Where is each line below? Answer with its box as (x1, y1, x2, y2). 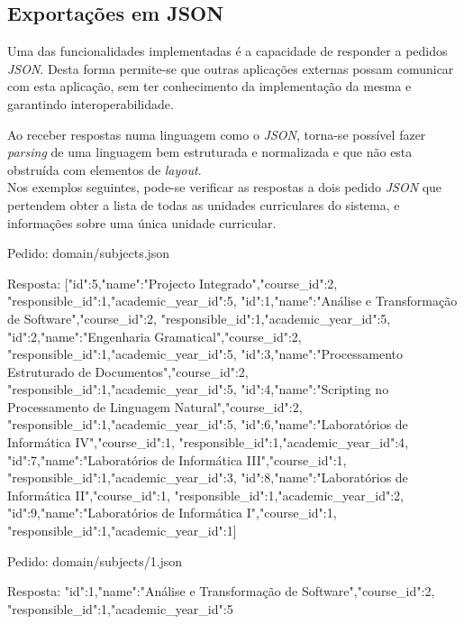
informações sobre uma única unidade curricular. (7, 213, 277, 232)
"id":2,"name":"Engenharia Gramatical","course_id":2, (7, 326, 302, 345)
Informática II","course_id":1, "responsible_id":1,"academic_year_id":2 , (7, 485, 404, 504)
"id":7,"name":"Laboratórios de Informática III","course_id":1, (7, 450, 347, 469)
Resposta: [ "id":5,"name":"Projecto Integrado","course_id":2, (7, 273, 338, 292)
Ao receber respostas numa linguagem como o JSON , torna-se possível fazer (7, 124, 426, 143)
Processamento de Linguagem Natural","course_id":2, (7, 397, 303, 416)
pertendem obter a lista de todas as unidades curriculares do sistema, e (7, 195, 400, 214)
